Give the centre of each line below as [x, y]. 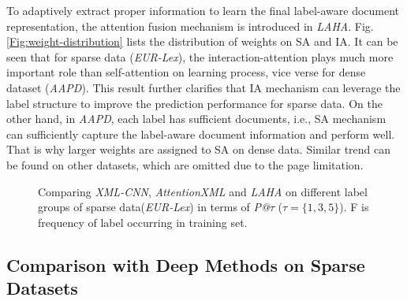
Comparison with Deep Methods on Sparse [186, 264]
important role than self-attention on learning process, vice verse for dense [186, 72]
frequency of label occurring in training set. [143, 222]
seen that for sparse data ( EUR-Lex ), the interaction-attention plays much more [200, 56]
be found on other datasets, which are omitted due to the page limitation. [185, 164]
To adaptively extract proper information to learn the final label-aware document [203, 10]
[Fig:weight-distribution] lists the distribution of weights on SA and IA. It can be [202, 41]
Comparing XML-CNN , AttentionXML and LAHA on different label [203, 191]
